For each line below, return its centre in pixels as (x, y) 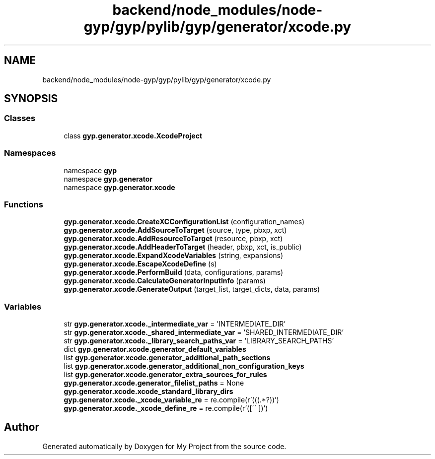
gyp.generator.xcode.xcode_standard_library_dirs (148, 392)
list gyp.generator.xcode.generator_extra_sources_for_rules (165, 375)
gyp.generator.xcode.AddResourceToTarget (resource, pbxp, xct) (173, 239)
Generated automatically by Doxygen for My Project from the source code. (164, 446)
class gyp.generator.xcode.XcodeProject (133, 135)
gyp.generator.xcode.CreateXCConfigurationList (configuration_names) (184, 222)
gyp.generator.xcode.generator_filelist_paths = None (154, 383)
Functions (24, 204)
